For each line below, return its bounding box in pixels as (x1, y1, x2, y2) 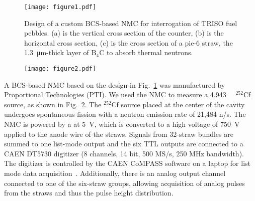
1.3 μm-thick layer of (24, 47, 89, 58)
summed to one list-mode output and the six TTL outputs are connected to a (4, 138, 243, 149)
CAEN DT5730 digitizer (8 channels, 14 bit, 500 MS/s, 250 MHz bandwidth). (4, 148, 244, 158)
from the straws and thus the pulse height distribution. (4, 187, 174, 198)
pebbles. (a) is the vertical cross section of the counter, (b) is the (24, 28, 224, 38)
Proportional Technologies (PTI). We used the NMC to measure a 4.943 (4, 89, 226, 100)
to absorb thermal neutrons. (106, 47, 193, 58)
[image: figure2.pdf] (24, 65, 97, 73)
